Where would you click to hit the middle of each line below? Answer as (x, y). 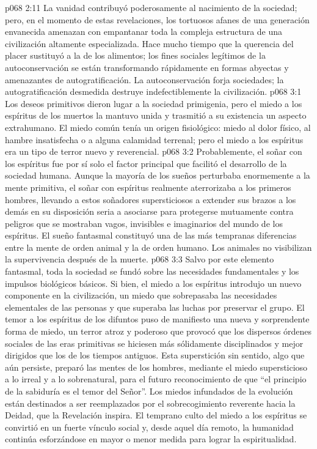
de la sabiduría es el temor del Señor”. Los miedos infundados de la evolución (149, 391)
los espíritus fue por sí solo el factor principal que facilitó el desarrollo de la (146, 163)
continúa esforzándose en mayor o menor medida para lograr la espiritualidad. (151, 439)
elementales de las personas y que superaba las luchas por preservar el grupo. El (155, 307)
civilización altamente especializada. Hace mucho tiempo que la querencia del (149, 43)
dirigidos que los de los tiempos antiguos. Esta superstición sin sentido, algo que (155, 355)
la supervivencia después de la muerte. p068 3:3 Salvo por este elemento (140, 259)
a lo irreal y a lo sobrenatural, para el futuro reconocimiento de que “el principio (156, 379)
